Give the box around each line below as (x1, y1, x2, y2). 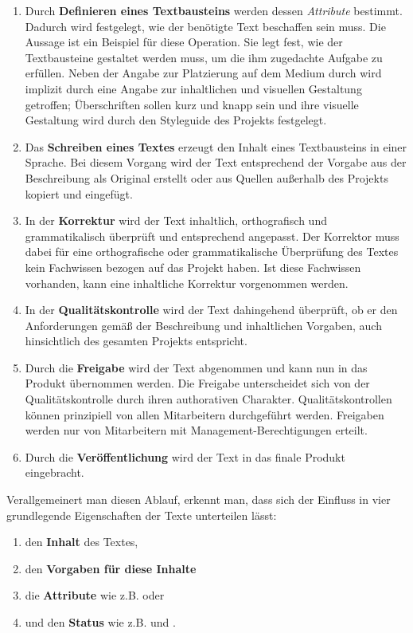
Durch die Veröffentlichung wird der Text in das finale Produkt (25, 448, 345, 465)
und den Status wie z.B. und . (25, 614, 176, 630)
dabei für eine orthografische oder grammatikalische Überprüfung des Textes (25, 243, 399, 260)
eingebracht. (25, 464, 84, 481)
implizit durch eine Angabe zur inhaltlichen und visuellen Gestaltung (25, 80, 362, 96)
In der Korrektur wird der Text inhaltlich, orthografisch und (25, 212, 327, 229)
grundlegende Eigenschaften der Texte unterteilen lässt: (6, 506, 277, 523)
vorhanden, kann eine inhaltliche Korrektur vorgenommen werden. (25, 274, 349, 291)
